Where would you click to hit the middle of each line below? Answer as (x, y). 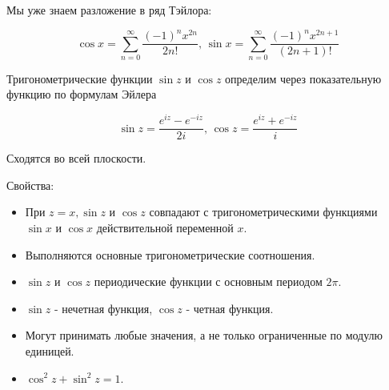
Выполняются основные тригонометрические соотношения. (170, 254)
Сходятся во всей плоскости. (76, 158)
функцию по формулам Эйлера (82, 94)
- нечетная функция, (103, 308)
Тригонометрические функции (80, 78)
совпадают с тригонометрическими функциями (263, 212)
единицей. (50, 350)
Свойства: (30, 185)
